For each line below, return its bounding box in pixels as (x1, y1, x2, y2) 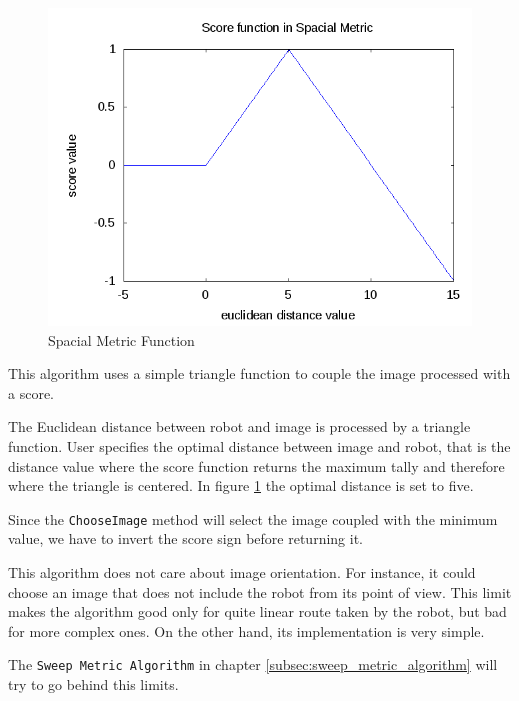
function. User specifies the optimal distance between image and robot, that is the (8, 435, 511, 456)
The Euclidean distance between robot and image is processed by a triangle (8, 416, 471, 437)
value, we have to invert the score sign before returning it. (8, 528, 363, 549)
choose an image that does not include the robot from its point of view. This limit (8, 581, 512, 602)
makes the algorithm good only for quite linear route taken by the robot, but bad (8, 601, 507, 622)
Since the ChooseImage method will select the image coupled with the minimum (8, 508, 498, 529)
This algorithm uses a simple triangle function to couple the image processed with (8, 363, 511, 384)
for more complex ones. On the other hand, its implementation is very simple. (8, 620, 485, 641)
